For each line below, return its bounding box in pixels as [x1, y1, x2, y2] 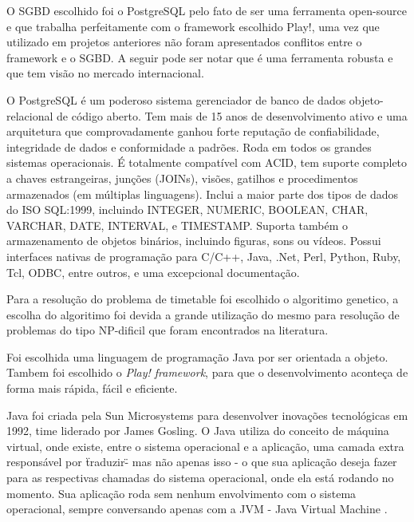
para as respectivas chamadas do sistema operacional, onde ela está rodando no [6, 469, 394, 486]
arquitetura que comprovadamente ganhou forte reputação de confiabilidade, [6, 123, 380, 140]
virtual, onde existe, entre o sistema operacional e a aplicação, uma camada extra [6, 437, 404, 454]
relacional [6, 107, 53, 124]
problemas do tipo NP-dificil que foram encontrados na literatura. [6, 322, 329, 338]
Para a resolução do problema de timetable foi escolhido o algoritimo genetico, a [6, 291, 399, 307]
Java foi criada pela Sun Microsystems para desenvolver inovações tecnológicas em [6, 406, 408, 423]
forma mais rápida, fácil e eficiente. [6, 380, 178, 397]
